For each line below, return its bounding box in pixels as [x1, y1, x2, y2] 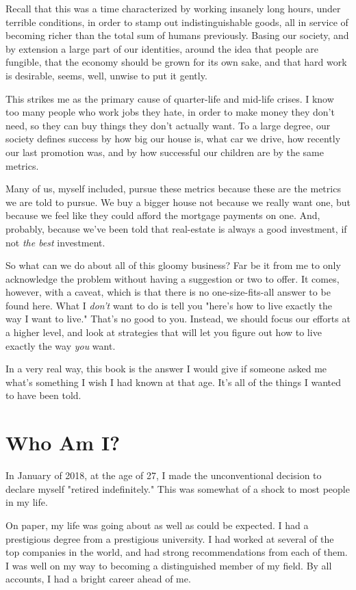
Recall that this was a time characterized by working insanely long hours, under [5, 1, 341, 15]
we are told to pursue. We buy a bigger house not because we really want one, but [5, 194, 351, 209]
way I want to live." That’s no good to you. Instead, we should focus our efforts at [5, 311, 351, 326]
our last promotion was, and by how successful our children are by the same [5, 144, 324, 159]
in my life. [5, 495, 48, 509]
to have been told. [5, 388, 81, 402]
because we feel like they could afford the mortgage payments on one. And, [5, 208, 320, 222]
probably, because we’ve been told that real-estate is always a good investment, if [5, 221, 347, 235]
